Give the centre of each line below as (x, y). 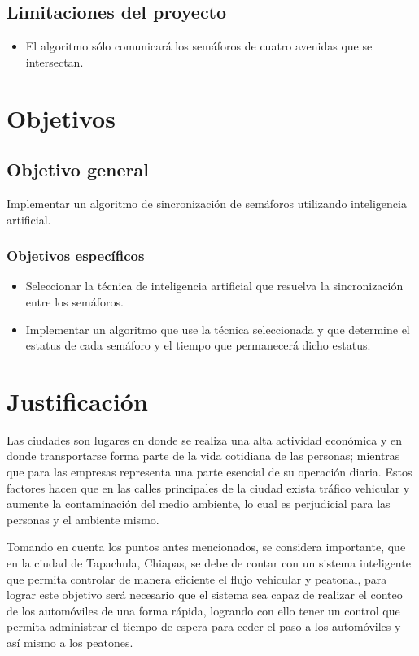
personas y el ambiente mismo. (83, 519)
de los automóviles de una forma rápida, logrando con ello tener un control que (203, 610)
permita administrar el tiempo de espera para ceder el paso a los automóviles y (204, 626)
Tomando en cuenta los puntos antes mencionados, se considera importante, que (206, 547)
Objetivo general (78, 169)
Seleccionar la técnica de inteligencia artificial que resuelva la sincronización (214, 286)
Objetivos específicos (76, 256)
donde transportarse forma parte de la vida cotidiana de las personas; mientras (203, 456)
